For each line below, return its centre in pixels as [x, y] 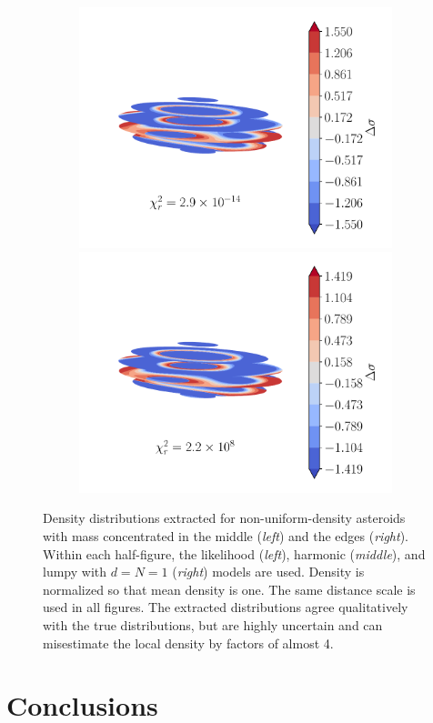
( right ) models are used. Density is [268, 572]
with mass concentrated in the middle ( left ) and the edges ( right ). [226, 536]
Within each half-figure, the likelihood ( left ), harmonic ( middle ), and [234, 553]
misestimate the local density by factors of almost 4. [188, 643]
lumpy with [75, 572]
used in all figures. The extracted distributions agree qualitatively [226, 607]
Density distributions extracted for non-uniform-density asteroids [224, 518]
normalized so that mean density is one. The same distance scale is [229, 589]
